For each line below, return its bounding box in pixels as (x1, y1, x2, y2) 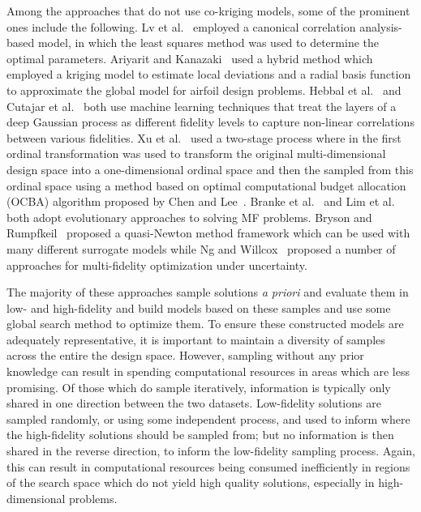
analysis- (359, 18, 402, 35)
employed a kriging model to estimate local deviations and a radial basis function (6, 66, 411, 83)
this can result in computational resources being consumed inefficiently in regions (6, 458, 410, 475)
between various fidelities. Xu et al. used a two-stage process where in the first (6, 129, 402, 146)
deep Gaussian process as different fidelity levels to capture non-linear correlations (6, 113, 415, 130)
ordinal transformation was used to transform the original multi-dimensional (6, 145, 386, 162)
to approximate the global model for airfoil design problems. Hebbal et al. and (6, 81, 402, 98)
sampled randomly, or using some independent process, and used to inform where (6, 410, 410, 427)
